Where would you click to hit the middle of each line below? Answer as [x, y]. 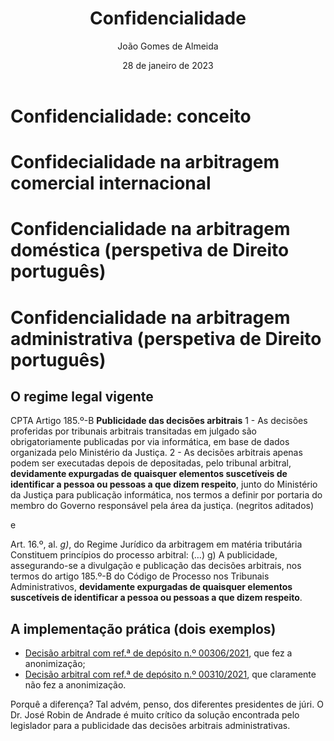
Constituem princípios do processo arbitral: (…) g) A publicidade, [144, 555]
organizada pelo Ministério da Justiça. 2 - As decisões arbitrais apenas [156, 453]
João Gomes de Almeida [168, 46]
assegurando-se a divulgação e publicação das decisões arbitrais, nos [156, 566]
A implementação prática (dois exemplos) [143, 628]
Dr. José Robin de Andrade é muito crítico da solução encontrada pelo [155, 715]
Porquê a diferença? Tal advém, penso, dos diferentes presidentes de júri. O [167, 704]
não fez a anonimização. [75, 685]
